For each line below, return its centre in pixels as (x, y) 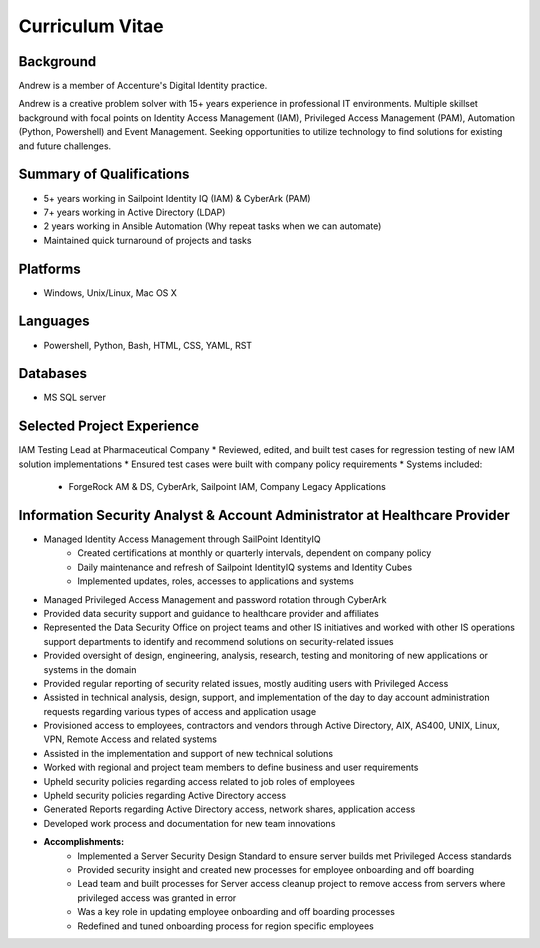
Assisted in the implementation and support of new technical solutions (188, 753)
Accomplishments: (84, 842)
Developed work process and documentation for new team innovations (189, 823)
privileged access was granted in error (157, 897)
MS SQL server (75, 397)
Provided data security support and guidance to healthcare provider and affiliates (211, 613)
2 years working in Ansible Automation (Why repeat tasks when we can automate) (212, 226)
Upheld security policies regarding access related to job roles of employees (199, 781)
